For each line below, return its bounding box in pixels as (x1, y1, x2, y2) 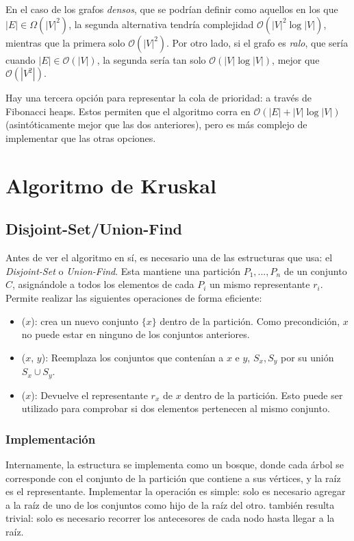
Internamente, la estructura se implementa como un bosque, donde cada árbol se (5, 457, 344, 472)
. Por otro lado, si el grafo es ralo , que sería (166, 35, 349, 49)
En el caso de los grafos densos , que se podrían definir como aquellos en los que (5, 2, 338, 16)
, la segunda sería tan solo (97, 52, 206, 67)
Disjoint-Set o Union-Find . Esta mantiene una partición (5, 263, 240, 278)
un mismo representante (210, 277, 310, 291)
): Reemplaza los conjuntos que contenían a (41, 350, 224, 364)
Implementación (5, 430, 96, 447)
